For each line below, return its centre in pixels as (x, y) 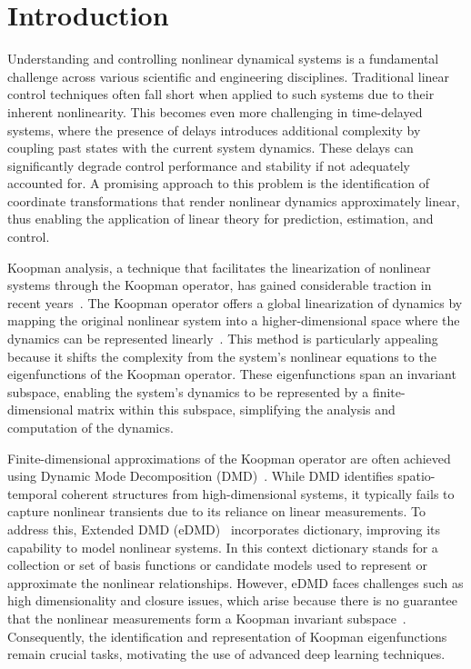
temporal (32, 493)
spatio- (416, 476)
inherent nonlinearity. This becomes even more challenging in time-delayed (215, 111)
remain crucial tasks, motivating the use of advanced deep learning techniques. (226, 654)
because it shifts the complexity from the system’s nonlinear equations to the (222, 356)
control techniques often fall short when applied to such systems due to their (221, 94)
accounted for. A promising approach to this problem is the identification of (218, 183)
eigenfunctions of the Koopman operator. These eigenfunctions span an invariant (232, 374)
